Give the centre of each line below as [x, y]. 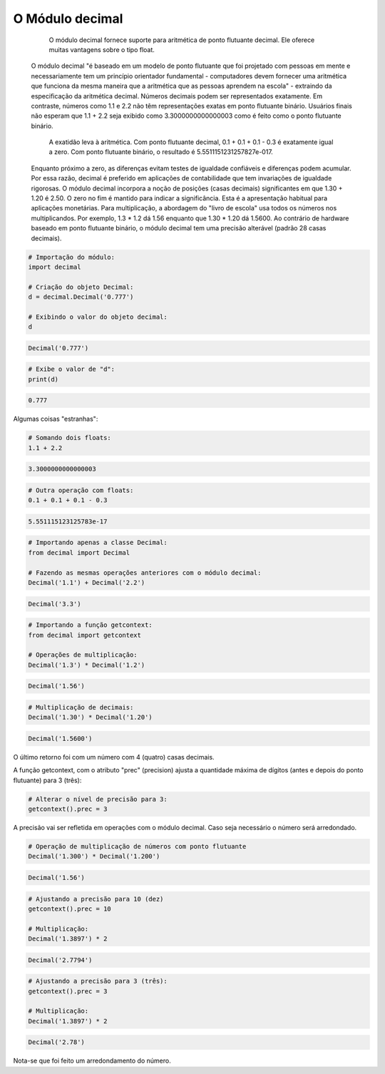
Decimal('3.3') [55, 604]
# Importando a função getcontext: [90, 625]
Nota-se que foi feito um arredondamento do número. [92, 1061]
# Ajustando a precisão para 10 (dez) [96, 899]
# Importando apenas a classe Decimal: [98, 543]
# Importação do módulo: [72, 257]
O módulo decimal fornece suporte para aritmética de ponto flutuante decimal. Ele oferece [182, 40]
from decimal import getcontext [85, 635]
